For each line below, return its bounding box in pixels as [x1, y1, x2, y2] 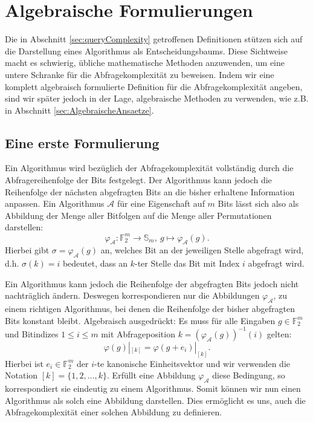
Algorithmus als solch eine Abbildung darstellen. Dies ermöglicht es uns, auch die [5, 394, 306, 406]
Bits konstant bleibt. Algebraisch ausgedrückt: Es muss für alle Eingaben [5, 314, 276, 326]
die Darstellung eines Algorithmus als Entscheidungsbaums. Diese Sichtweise [5, 44, 288, 57]
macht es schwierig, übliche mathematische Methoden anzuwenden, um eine [5, 56, 285, 69]
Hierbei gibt [5, 244, 50, 256]
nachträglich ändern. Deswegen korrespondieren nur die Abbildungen [5, 289, 260, 302]
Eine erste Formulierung [5, 133, 160, 152]
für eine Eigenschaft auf [117, 197, 205, 210]
